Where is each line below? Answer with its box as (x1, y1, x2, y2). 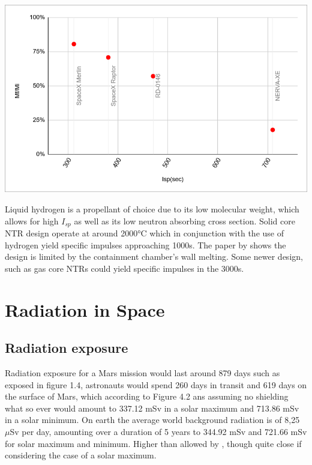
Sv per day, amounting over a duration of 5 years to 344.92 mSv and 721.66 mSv (10, 425, 307, 437)
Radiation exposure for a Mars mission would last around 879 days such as (5, 366, 280, 379)
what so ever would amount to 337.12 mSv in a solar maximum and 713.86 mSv (5, 401, 299, 414)
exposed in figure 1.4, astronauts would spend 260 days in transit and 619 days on (5, 378, 307, 391)
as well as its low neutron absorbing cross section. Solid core (74, 214, 295, 227)
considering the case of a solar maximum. (5, 449, 157, 461)
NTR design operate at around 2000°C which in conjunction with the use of (5, 226, 284, 239)
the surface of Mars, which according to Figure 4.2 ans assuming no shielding (5, 390, 289, 403)
